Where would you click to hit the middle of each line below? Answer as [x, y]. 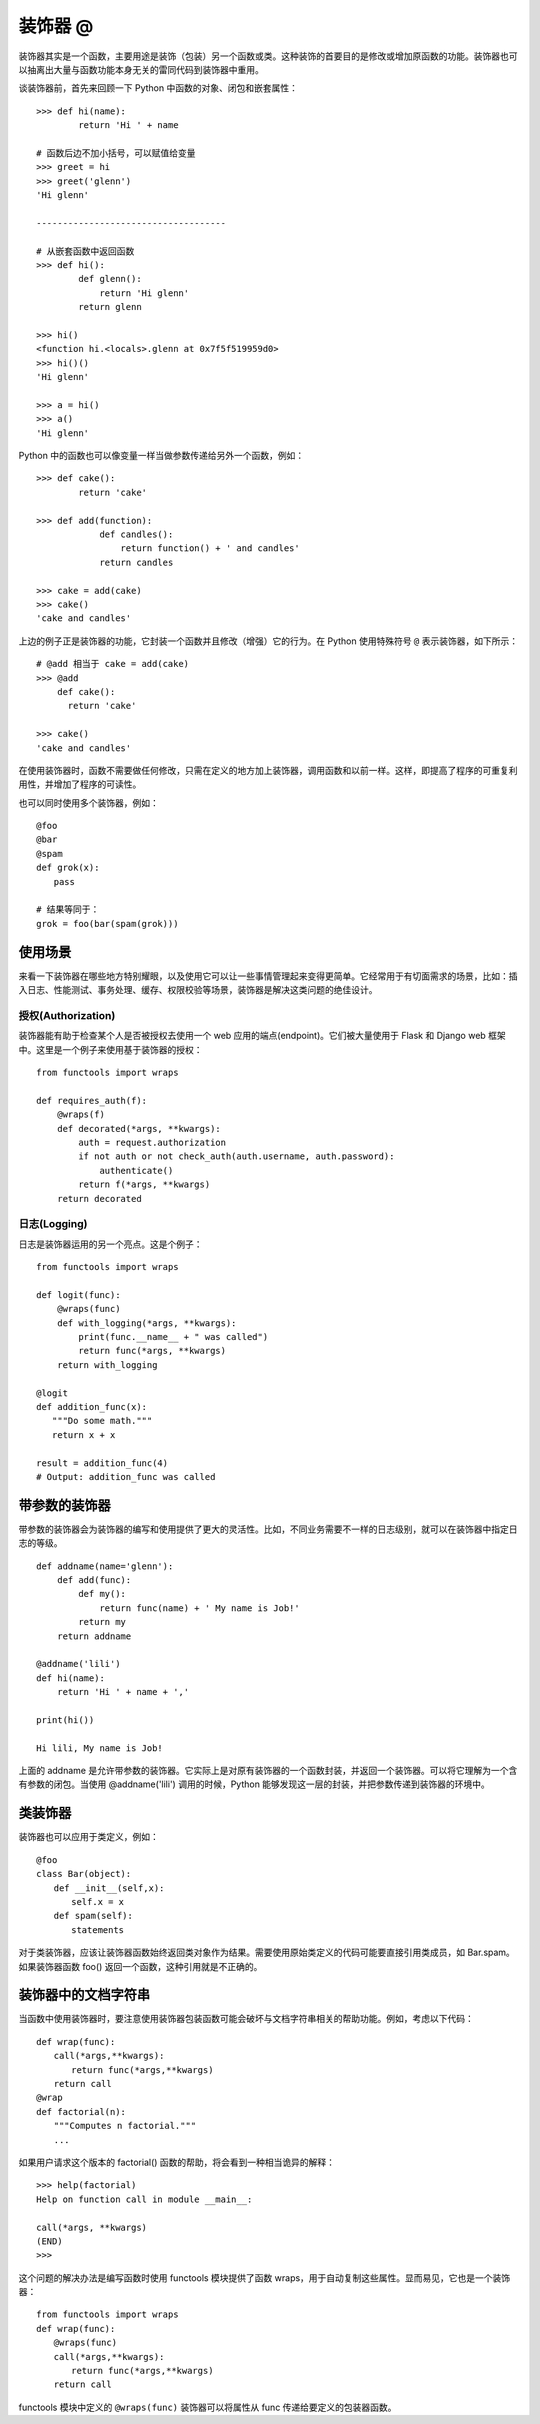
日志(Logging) [53, 1224]
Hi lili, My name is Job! [100, 1748]
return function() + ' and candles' [210, 548]
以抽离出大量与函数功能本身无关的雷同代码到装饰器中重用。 [141, 69]
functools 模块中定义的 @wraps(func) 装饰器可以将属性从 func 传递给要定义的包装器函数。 [207, 2407]
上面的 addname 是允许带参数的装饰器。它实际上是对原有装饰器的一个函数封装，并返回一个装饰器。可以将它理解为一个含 [268, 1771]
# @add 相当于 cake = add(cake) [113, 664]
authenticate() [136, 1170]
